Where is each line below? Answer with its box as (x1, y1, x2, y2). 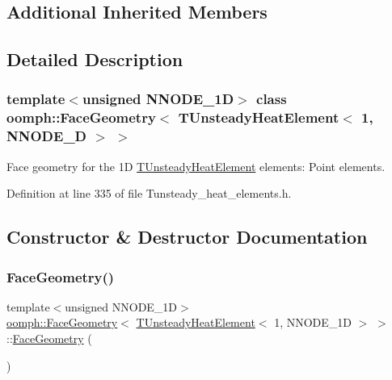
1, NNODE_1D (274, 314, 352, 331)
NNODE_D (6, 126, 87, 146)
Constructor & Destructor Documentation (6, 224, 368, 249)
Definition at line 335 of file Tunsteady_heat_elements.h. (6, 185, 292, 202)
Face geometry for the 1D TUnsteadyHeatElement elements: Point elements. (6, 157, 386, 174)
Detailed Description (6, 47, 183, 72)
